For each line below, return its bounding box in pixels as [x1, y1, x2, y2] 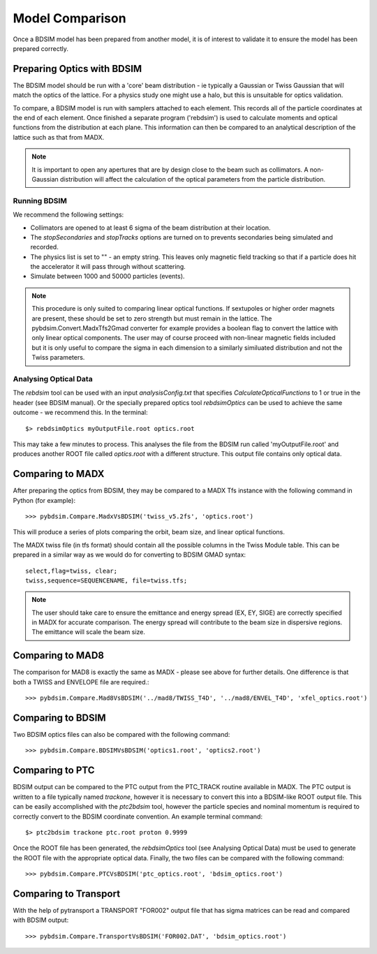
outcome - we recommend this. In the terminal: [13, 409, 148, 417]
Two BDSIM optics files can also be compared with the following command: [13, 731, 230, 739]
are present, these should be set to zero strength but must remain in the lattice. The [31, 314, 272, 323]
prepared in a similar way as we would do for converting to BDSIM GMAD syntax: [13, 550, 246, 559]
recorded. [30, 243, 59, 251]
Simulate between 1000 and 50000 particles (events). [30, 272, 185, 281]
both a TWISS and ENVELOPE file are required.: [13, 677, 149, 686]
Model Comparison [13, 10, 126, 26]
